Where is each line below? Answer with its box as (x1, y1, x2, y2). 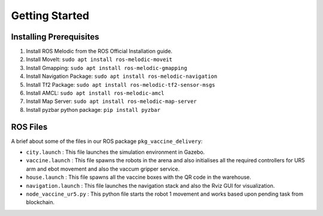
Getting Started (11, 9, 90, 22)
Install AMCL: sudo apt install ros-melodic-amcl (26, 90, 164, 97)
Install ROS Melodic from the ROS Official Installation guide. (26, 48, 173, 55)
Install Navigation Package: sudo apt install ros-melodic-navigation (26, 72, 218, 80)
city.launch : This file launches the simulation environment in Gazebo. (26, 148, 205, 156)
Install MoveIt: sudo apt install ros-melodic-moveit (26, 56, 173, 63)
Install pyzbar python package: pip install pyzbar (26, 106, 161, 113)
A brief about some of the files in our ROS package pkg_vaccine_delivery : (11, 138, 203, 145)
